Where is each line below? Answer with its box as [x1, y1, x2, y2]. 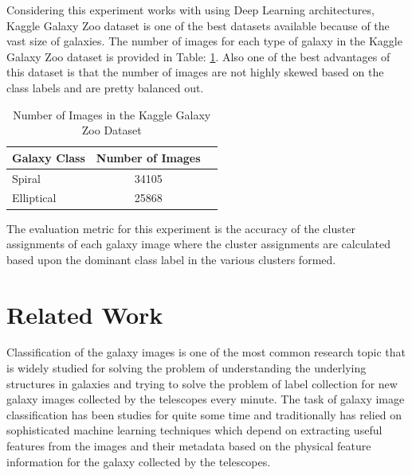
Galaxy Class [12, 149, 85, 165]
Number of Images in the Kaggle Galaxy [13, 106, 211, 123]
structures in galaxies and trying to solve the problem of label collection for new [6, 375, 398, 391]
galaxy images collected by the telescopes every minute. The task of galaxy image [6, 391, 405, 407]
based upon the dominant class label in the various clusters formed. [6, 251, 336, 267]
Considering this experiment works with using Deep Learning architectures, [6, 2, 375, 18]
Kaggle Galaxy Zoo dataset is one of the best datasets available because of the [6, 17, 390, 33]
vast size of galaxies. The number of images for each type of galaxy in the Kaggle [6, 33, 402, 49]
